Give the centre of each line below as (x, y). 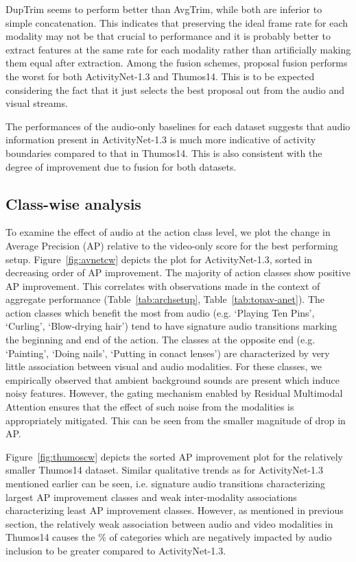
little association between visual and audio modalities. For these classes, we (164, 366)
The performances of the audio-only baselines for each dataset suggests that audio (178, 126)
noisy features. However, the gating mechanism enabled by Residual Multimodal (174, 393)
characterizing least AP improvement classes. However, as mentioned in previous (175, 510)
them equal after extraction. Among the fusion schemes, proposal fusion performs (177, 63)
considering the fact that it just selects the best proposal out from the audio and (175, 89)
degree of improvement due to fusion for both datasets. (121, 166)
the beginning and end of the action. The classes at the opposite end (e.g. (161, 340)
